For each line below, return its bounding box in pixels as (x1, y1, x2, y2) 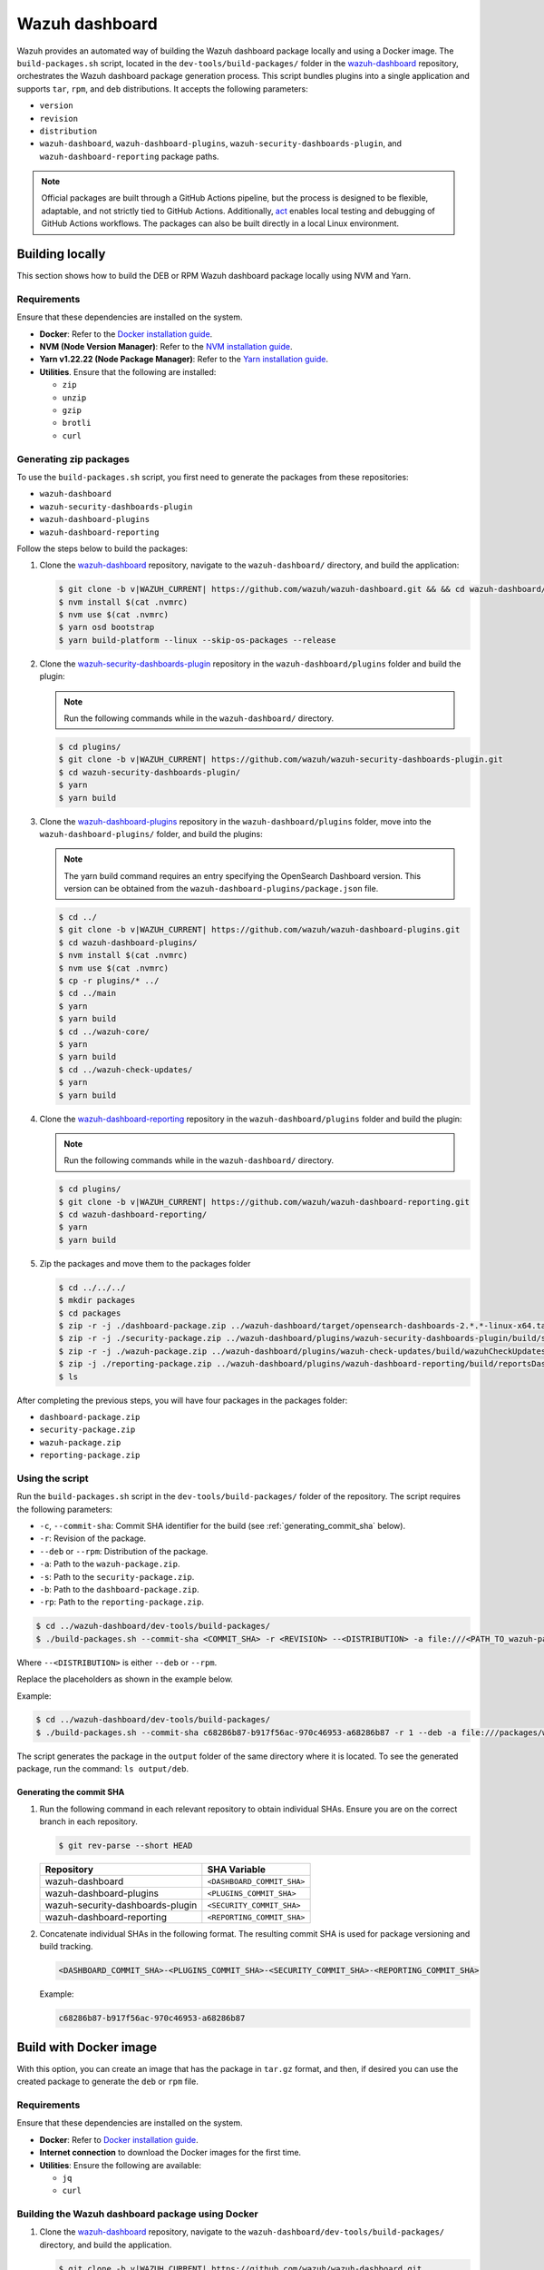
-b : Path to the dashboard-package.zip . (39, 1584, 199, 1594)
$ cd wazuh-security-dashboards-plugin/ (58, 767, 240, 777)
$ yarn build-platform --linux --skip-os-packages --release (58, 635, 336, 645)
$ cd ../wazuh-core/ (58, 1026, 150, 1037)
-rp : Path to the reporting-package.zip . (39, 1596, 204, 1607)
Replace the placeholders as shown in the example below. (16, 1673, 233, 1684)
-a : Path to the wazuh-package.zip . (39, 1558, 180, 1570)
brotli (62, 418, 92, 429)
